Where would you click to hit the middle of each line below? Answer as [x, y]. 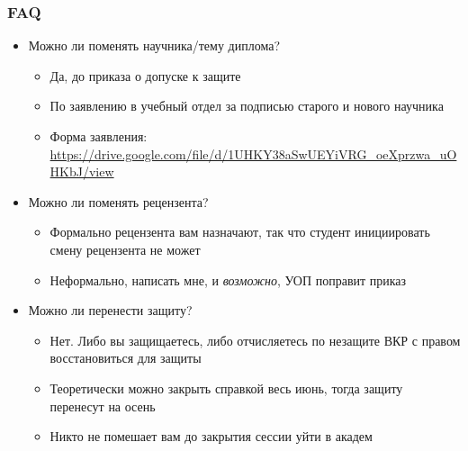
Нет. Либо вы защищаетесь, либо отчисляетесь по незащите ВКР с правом [255, 340]
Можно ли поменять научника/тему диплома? [154, 45]
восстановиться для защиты [126, 358]
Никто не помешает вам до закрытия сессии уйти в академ [211, 436]
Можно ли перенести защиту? [110, 310]
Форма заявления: [99, 136]
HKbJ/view [82, 171]
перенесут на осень [103, 406]
